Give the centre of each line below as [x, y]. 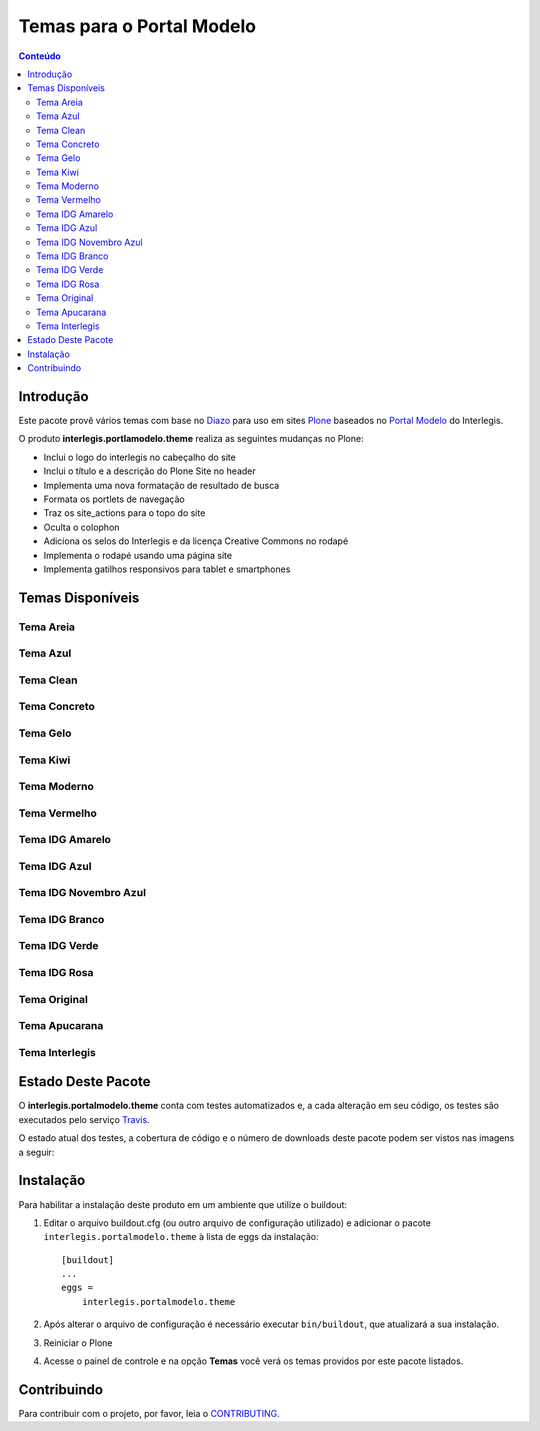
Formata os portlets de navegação [114, 499]
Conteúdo [40, 56]
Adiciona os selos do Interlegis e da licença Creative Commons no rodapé [196, 541]
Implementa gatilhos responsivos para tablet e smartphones [167, 569]
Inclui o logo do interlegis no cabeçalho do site [140, 457]
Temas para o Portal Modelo [137, 26]
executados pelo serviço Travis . [84, 1119]
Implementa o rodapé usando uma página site [138, 555]
